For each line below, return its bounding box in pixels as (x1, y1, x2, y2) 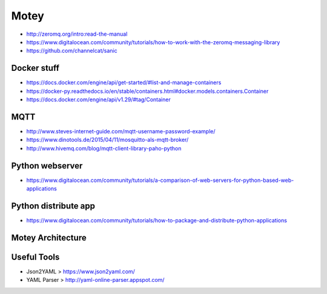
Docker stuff (11, 63, 60, 73)
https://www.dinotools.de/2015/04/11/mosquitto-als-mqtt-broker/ (26, 136, 189, 144)
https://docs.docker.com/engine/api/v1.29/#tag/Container (26, 96, 171, 103)
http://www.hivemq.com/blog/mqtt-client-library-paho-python (26, 144, 182, 152)
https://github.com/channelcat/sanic (26, 47, 117, 55)
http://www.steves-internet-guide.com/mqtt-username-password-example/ (26, 127, 216, 135)
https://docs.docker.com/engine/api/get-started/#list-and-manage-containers (26, 79, 222, 86)
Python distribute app (11, 201, 96, 211)
